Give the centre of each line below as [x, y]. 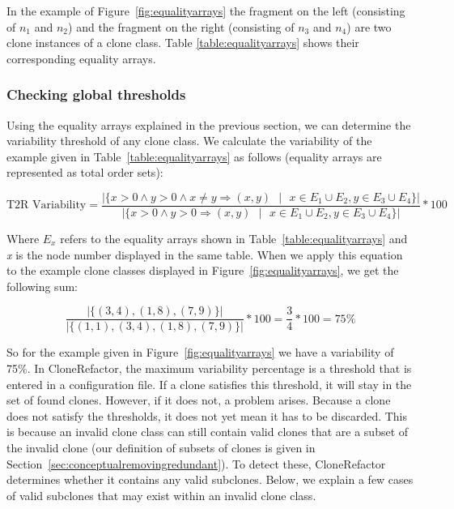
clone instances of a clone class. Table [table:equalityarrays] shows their [183, 43]
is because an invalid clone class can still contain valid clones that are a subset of [208, 432]
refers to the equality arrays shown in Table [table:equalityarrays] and [234, 239]
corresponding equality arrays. [81, 58]
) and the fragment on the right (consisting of [181, 26]
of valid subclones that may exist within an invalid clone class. [161, 495]
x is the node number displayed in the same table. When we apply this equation [205, 254]
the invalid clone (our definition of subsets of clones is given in [161, 448]
